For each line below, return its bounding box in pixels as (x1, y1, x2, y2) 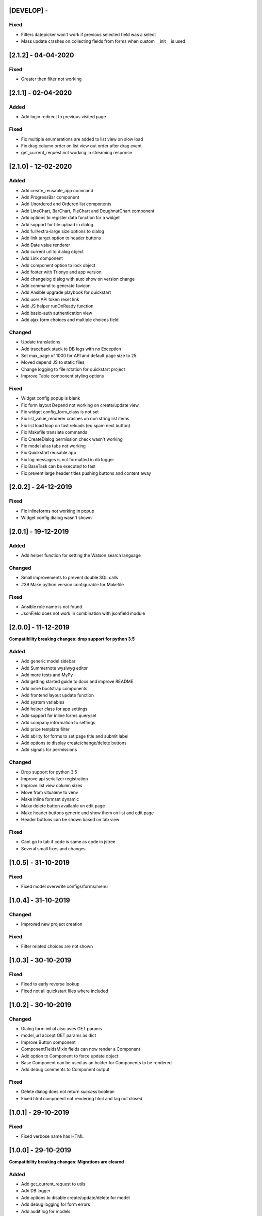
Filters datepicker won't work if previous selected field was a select (21, 32, 156, 37)
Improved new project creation (21, 921, 82, 927)
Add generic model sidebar (21, 658, 76, 664)
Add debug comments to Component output (21, 1067, 110, 1073)
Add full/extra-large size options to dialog (21, 228, 104, 234)
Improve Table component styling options (21, 373, 104, 379)
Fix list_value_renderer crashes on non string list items (21, 416, 130, 422)
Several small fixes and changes (21, 845, 86, 851)
